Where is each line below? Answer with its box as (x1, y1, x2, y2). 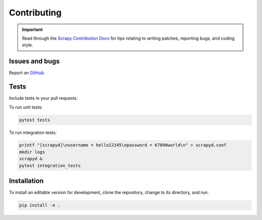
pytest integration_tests (19, 162, 81, 168)
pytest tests (19, 117, 50, 123)
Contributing (9, 7, 62, 18)
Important (22, 27, 43, 32)
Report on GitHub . (9, 70, 46, 76)
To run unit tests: (9, 104, 43, 110)
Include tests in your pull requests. (9, 95, 78, 101)
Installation (9, 177, 44, 185)
